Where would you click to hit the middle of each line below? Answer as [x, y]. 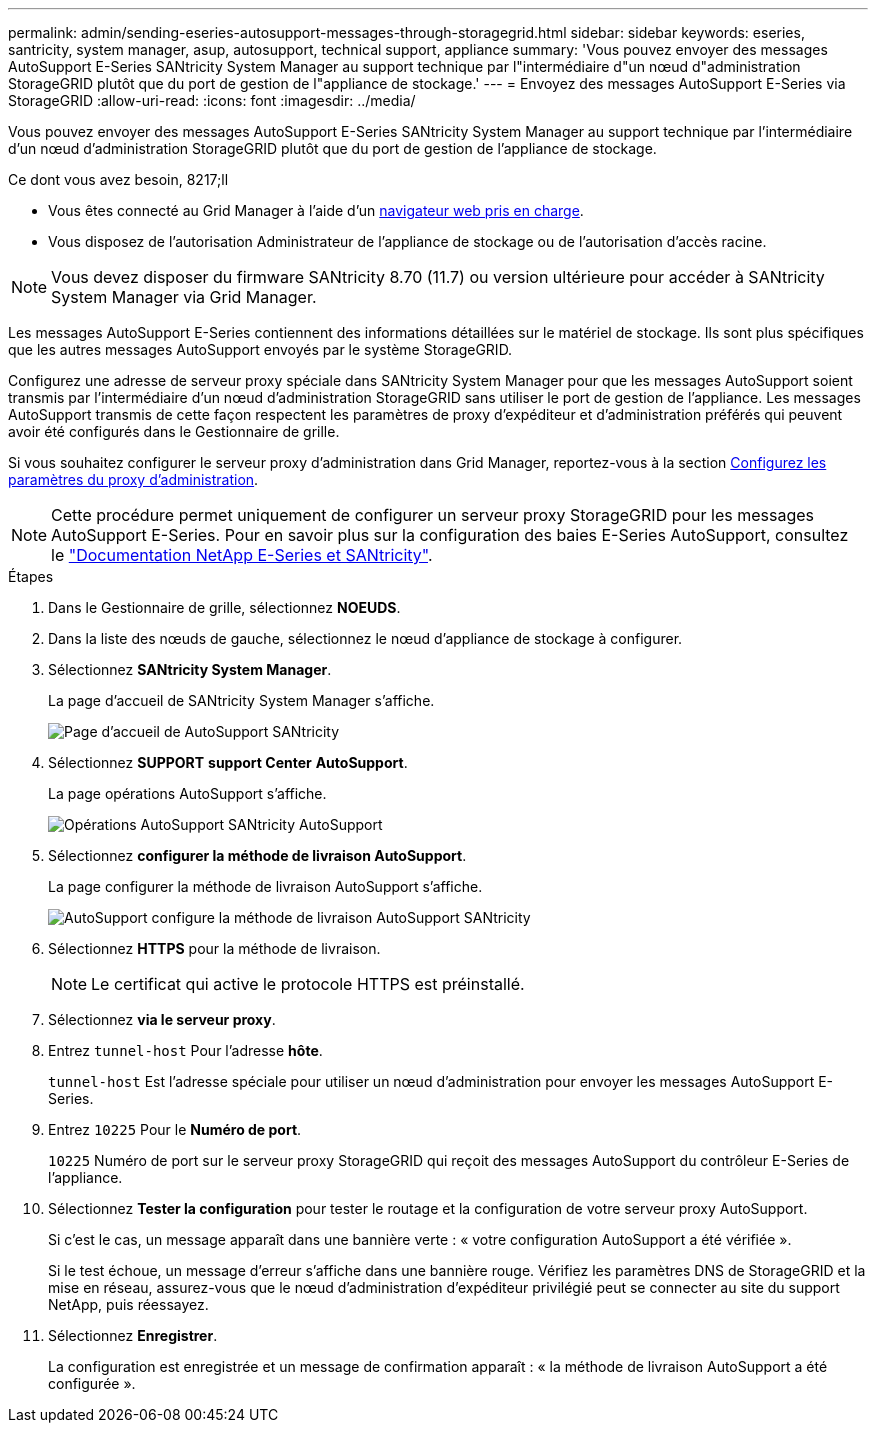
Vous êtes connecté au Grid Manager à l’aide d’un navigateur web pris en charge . [316, 210]
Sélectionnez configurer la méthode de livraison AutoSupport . [257, 855]
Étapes [31, 576]
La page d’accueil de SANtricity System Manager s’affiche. [241, 700]
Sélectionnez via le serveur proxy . [162, 1019]
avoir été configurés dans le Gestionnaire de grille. [174, 431]
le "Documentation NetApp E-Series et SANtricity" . [242, 555]
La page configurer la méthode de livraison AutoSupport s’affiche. [265, 886]
